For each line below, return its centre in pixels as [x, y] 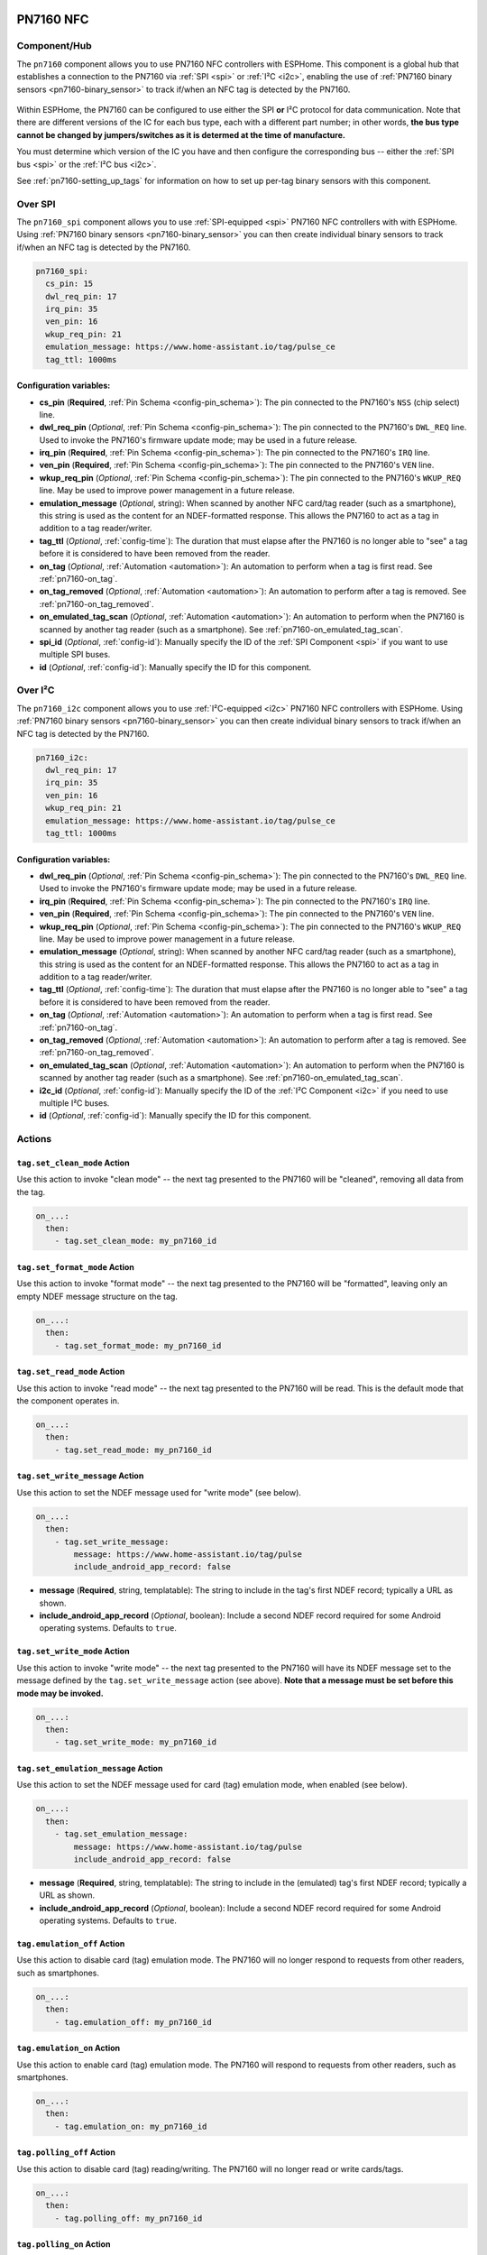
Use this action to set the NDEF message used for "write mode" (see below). [159, 1492]
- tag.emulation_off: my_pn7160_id [133, 2022]
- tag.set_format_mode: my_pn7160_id [138, 1345]
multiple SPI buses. [75, 655]
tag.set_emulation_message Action [90, 1768]
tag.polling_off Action [66, 2152]
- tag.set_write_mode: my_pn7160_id [135, 1742]
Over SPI [36, 204]
